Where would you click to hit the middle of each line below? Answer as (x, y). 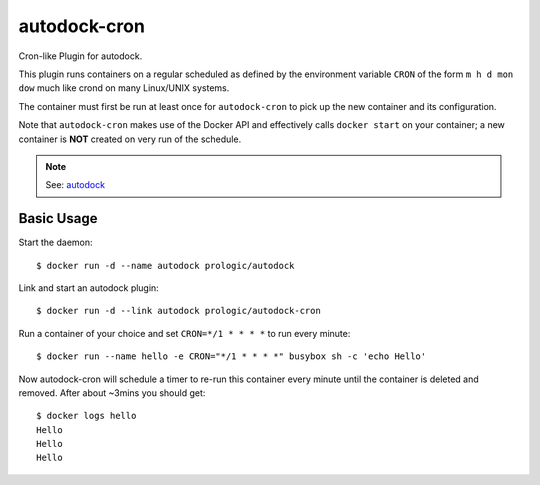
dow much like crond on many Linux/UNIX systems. (124, 88)
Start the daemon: (56, 242)
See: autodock (75, 185)
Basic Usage (58, 218)
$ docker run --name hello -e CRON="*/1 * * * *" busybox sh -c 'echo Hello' (231, 356)
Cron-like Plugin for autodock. (80, 56)
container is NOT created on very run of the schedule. (130, 139)
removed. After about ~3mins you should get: (112, 392)
